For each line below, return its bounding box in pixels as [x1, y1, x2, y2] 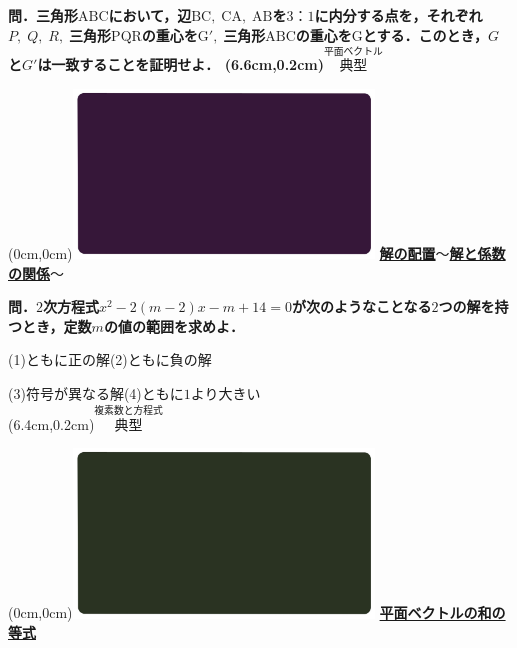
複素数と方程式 [94, 406, 163, 417]
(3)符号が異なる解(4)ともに [8, 383, 184, 404]
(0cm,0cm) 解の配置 [8, 243, 436, 264]
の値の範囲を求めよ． [103, 315, 244, 336]
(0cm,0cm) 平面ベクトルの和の [8, 602, 506, 623]
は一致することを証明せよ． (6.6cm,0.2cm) [37, 54, 324, 75]
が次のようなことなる [291, 296, 432, 317]
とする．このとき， [362, 24, 489, 45]
